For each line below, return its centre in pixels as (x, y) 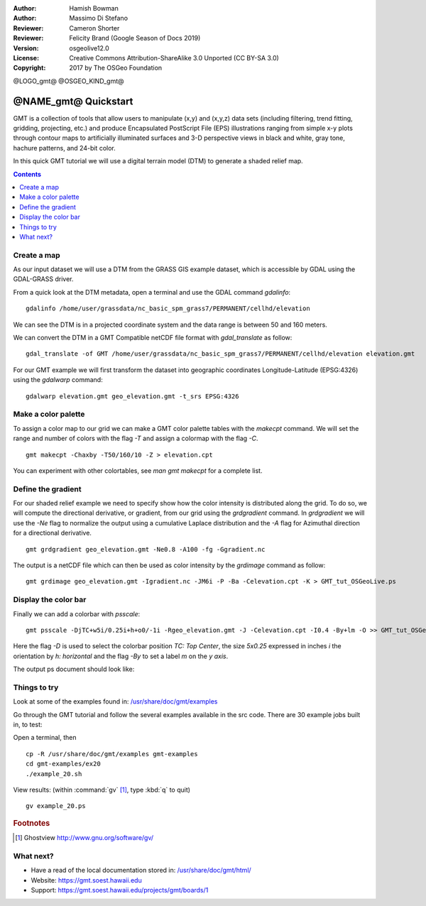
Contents (27, 174)
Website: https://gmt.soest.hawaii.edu (86, 880)
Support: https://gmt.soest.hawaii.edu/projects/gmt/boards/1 (120, 890)
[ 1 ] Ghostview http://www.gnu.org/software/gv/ (84, 838)
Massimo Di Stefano (98, 18)
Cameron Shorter (94, 28)
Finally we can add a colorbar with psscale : (77, 613)
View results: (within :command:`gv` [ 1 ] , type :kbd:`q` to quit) (102, 790)
